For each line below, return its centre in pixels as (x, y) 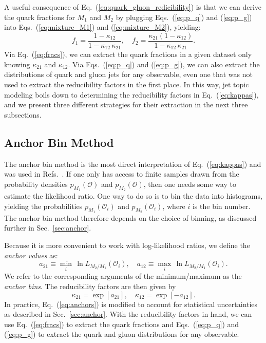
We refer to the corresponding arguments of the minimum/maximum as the (123, 276)
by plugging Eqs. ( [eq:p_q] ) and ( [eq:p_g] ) (184, 17)
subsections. (23, 114)
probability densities (36, 184)
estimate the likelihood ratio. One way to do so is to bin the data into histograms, (133, 196)
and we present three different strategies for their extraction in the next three (126, 104)
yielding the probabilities (43, 206)
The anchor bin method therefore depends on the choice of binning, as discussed (130, 217)
